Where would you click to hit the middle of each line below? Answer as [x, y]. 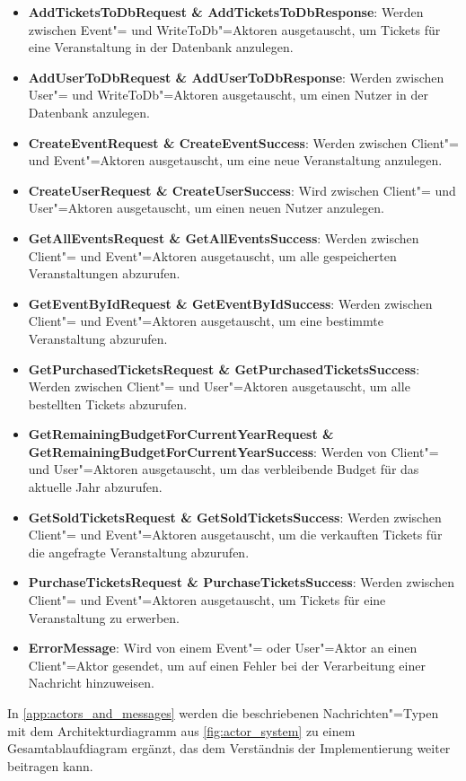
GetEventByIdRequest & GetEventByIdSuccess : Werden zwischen [230, 303]
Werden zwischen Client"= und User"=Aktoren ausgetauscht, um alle [219, 386]
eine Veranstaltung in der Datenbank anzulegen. [161, 47]
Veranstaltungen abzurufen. [104, 273]
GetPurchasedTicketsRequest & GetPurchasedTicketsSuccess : [224, 369]
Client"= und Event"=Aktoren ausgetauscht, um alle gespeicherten [212, 255]
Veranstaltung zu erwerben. [104, 617]
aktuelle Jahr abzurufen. [95, 487]
